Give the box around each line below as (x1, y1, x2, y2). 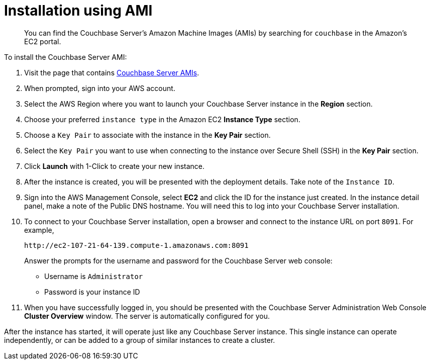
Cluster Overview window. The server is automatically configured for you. (24, 311, 270, 320)
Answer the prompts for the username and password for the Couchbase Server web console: (24, 256, 333, 265)
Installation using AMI (4, 2, 153, 19)
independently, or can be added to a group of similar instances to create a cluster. (4, 335, 275, 344)
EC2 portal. (24, 37, 61, 46)
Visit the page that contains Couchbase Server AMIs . (24, 68, 199, 77)
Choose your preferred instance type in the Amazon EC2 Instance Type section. (24, 115, 300, 124)
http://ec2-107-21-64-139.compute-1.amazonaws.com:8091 (24, 241, 249, 249)
